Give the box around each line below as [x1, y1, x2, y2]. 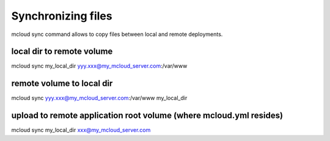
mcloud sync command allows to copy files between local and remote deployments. [11, 31, 223, 38]
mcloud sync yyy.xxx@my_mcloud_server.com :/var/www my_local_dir [11, 95, 188, 102]
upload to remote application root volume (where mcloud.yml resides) [11, 110, 284, 121]
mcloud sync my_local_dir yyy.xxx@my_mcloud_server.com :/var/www [11, 62, 188, 70]
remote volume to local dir [11, 78, 113, 89]
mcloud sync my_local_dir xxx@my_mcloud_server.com [11, 126, 151, 134]
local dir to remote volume [11, 46, 113, 57]
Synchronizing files [11, 9, 112, 23]
